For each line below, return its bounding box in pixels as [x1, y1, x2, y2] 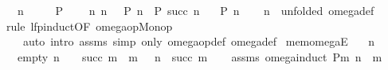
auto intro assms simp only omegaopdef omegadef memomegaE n [22, 33, 375, 50]
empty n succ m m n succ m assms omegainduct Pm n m [17, 48, 382, 64]
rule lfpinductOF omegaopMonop [6, 17, 173, 34]
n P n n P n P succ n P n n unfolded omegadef [17, 2, 374, 18]
